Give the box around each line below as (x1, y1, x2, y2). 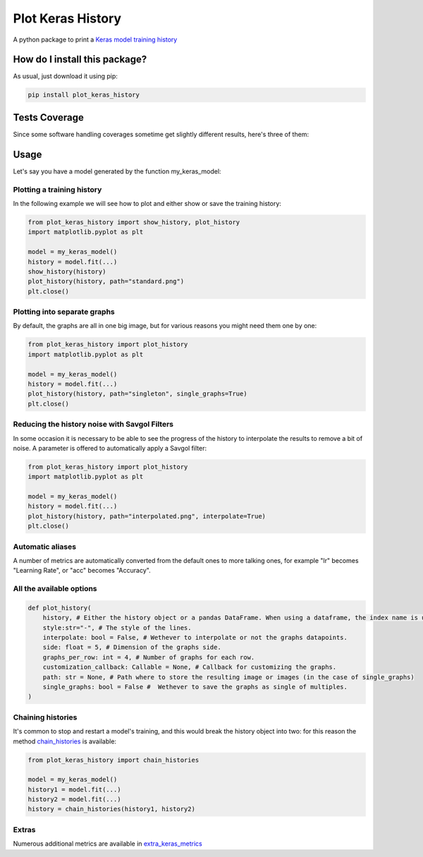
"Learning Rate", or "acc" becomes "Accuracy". (13, 566, 151, 575)
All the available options (13, 584, 98, 594)
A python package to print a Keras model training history (13, 35, 178, 44)
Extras (13, 825, 36, 834)
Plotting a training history (13, 184, 102, 194)
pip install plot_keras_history (27, 91, 140, 99)
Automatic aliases (13, 542, 77, 552)
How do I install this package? (13, 54, 147, 66)
